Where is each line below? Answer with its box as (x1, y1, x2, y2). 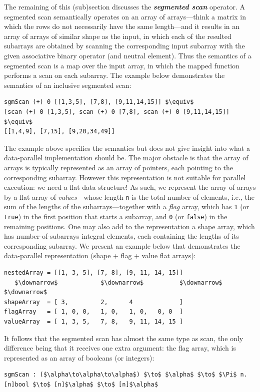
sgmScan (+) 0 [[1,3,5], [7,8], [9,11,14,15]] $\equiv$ (4, 98, 194, 106)
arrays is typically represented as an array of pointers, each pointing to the (4, 162, 233, 172)
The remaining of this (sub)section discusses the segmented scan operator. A (4, 1, 245, 11)
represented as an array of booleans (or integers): (4, 352, 154, 363)
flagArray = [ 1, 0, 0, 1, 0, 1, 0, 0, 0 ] (4, 308, 183, 316)
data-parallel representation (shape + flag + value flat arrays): (4, 250, 196, 261)
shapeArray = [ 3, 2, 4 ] (4, 298, 183, 306)
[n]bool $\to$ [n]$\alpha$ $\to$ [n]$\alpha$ (4, 381, 158, 388)
